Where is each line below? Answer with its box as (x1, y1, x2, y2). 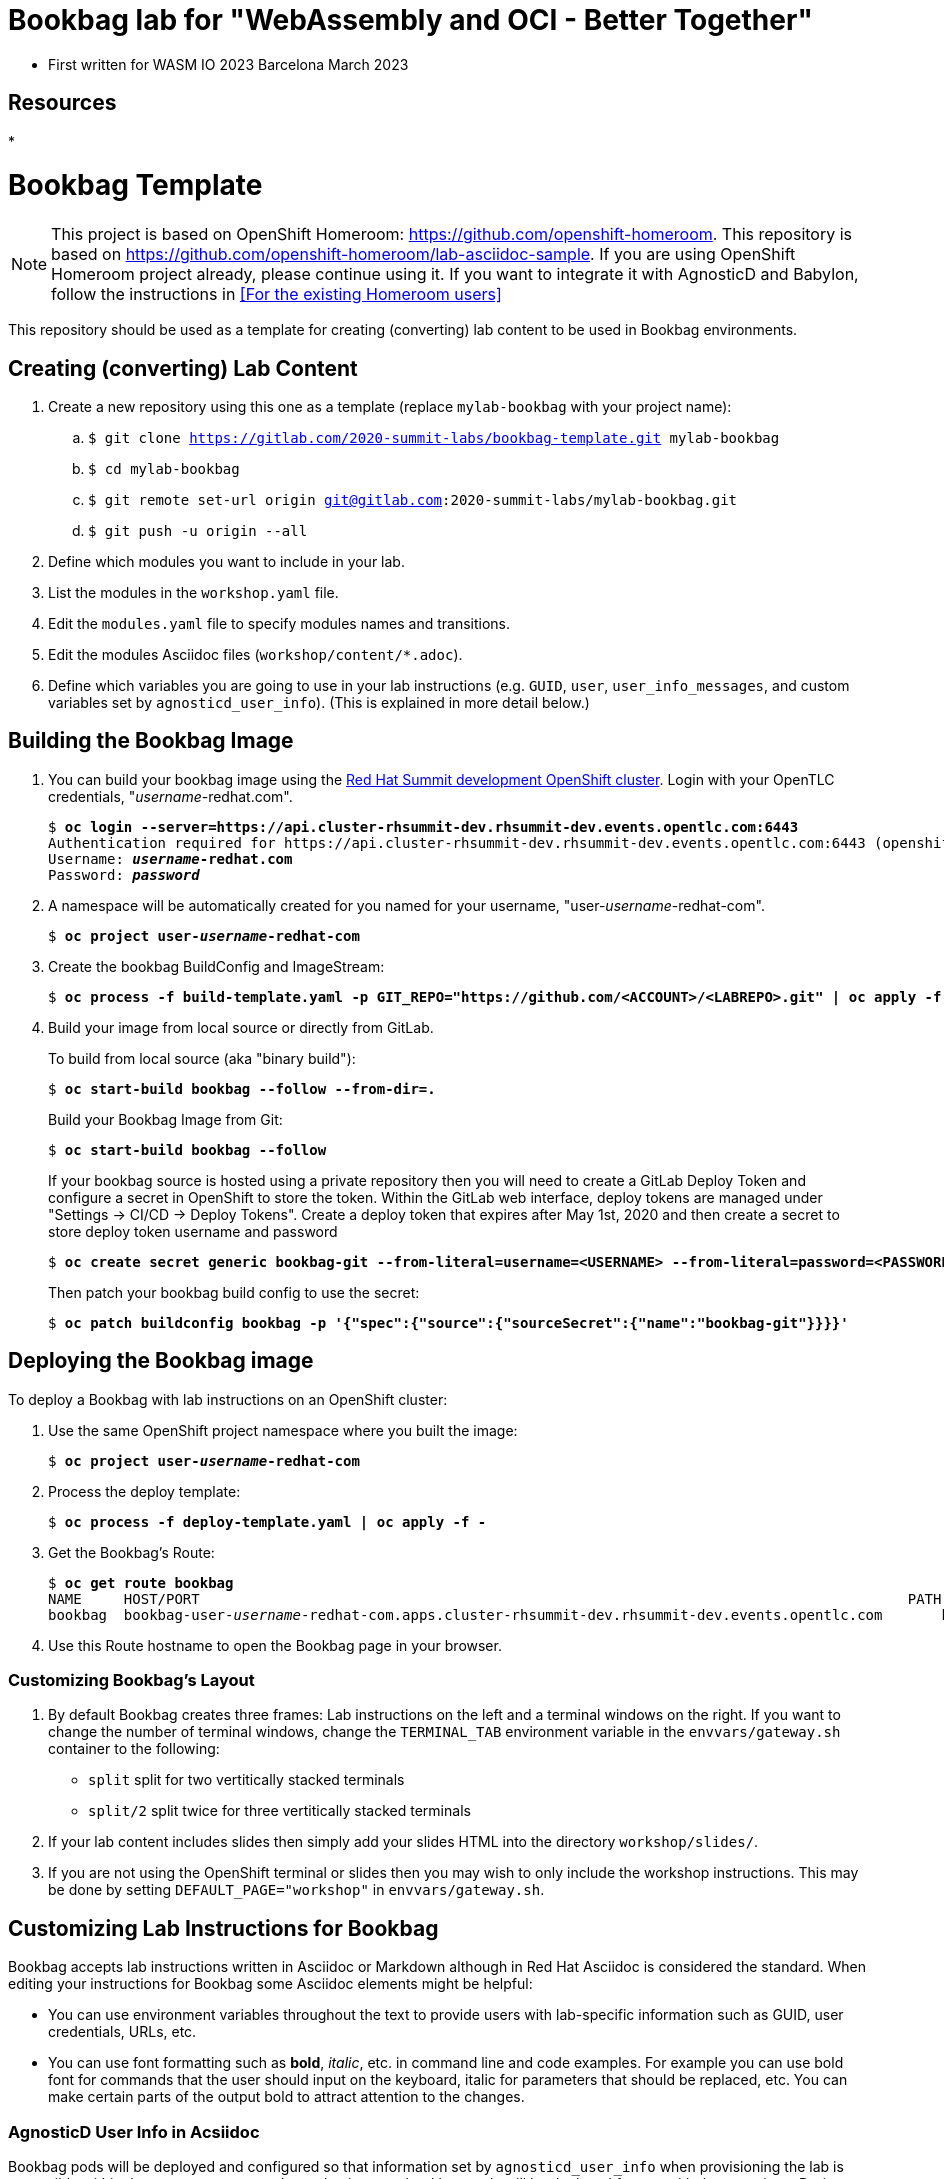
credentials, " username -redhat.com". (48, 787, 293, 805)
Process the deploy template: (48, 1482, 241, 1500)
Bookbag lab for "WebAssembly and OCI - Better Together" (8, 3, 813, 37)
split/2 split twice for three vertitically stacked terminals (88, 1802, 471, 1820)
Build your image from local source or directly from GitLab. (48, 1018, 434, 1036)
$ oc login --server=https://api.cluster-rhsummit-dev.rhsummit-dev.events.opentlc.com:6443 (48, 818, 799, 835)
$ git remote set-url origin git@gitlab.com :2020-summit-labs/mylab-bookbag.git (88, 491, 738, 508)
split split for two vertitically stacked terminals (88, 1771, 405, 1789)
